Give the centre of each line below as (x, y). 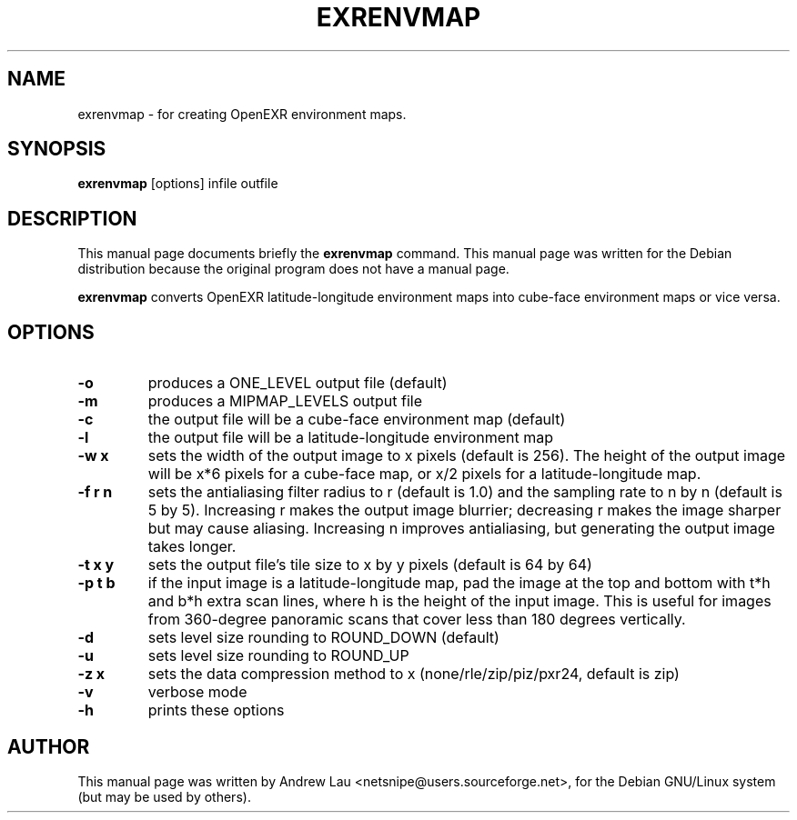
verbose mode (197, 692)
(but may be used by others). (164, 796)
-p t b (96, 583)
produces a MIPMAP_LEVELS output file (285, 401)
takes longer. (192, 547)
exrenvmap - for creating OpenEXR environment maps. (242, 114)
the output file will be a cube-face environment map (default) (357, 420)
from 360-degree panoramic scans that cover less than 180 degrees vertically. (417, 620)
